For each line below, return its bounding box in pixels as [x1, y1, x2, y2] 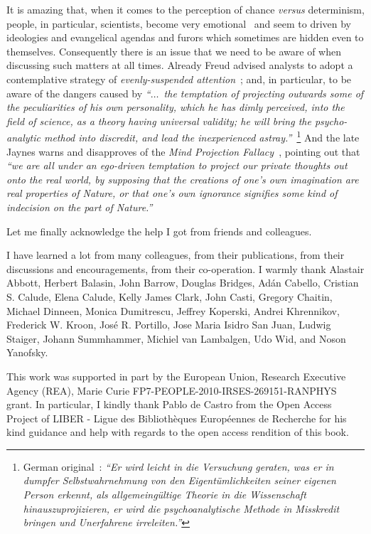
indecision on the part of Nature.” [6, 199, 153, 214]
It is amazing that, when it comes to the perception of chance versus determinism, [6, 2, 365, 16]
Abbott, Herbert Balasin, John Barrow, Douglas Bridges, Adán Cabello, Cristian [6, 275, 359, 290]
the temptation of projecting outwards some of [163, 85, 364, 100]
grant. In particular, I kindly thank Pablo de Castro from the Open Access [6, 397, 332, 412]
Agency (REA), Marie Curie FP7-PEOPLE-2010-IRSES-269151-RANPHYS [6, 383, 337, 397]
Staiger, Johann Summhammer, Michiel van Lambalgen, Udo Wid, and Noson [6, 331, 346, 346]
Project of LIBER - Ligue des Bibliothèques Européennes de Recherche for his [6, 410, 347, 425]
